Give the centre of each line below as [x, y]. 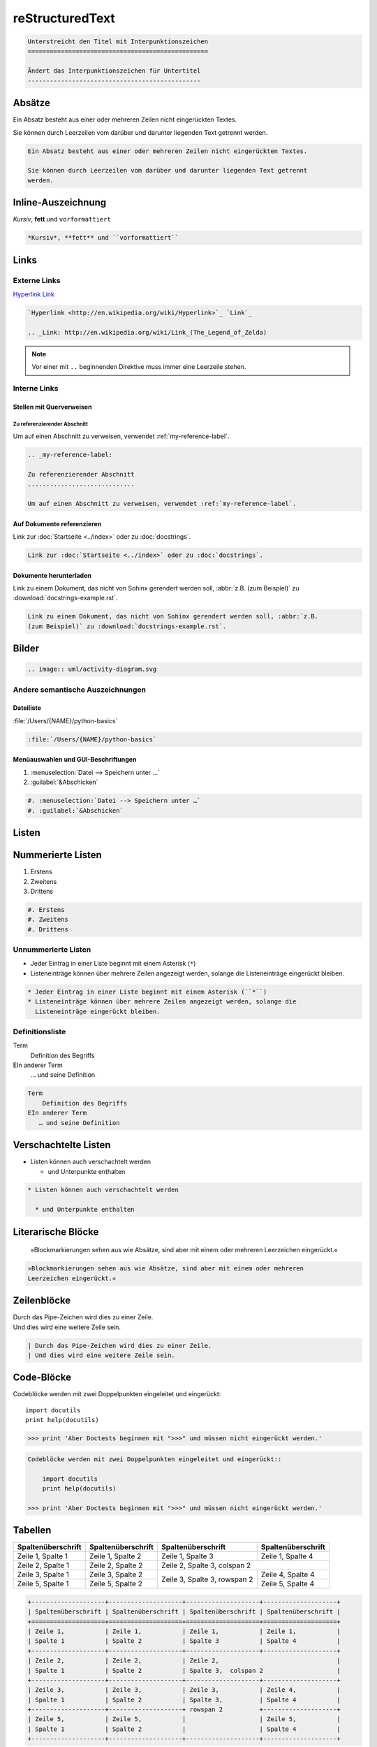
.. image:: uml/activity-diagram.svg [92, 669]
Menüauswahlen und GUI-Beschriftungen [75, 760]
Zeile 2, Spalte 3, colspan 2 [206, 1565]
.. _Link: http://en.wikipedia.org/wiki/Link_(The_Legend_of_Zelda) [147, 332]
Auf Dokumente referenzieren [57, 523]
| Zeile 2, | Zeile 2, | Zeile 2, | [184, 1661]
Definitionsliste [39, 1031]
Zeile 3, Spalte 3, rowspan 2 [207, 1579]
